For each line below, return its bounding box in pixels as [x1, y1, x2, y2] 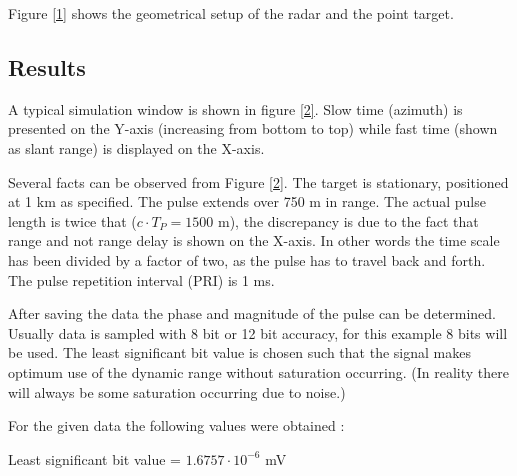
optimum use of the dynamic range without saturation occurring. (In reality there [8, 361, 509, 382]
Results [8, 51, 86, 82]
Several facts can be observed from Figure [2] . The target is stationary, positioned [8, 171, 509, 192]
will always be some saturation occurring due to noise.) [8, 381, 346, 402]
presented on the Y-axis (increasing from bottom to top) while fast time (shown [8, 118, 498, 139]
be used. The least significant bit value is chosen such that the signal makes [8, 342, 471, 363]
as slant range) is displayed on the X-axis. [8, 137, 265, 158]
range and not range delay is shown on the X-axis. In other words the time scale [8, 230, 500, 251]
